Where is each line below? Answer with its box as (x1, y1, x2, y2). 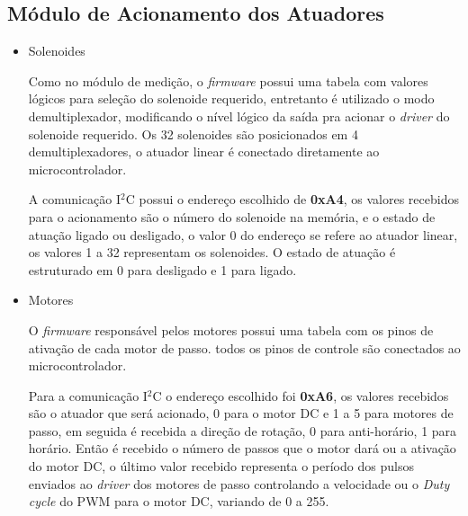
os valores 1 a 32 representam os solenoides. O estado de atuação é (28, 243, 396, 262)
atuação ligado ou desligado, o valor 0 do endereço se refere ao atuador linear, (28, 225, 458, 244)
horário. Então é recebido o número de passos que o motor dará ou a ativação (28, 439, 456, 458)
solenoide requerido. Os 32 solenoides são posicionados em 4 (28, 124, 358, 143)
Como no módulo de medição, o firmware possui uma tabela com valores (28, 71, 428, 90)
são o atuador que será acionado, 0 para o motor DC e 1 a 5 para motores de (28, 404, 454, 423)
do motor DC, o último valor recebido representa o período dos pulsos (28, 457, 414, 476)
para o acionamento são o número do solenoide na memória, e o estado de (28, 207, 436, 226)
